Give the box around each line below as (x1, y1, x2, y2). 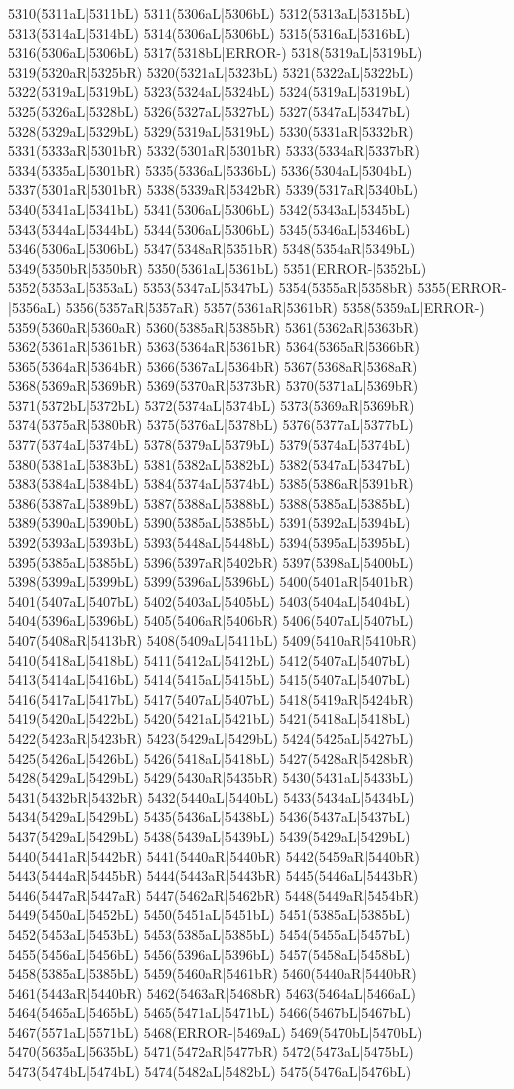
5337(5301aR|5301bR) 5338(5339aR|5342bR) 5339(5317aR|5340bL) (8, 179, 419, 200)
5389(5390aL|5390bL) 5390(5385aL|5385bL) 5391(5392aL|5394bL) (8, 512, 411, 533)
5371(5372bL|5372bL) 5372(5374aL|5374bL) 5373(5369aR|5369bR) (8, 394, 415, 415)
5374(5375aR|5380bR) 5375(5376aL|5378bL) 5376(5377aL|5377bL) (8, 414, 414, 435)
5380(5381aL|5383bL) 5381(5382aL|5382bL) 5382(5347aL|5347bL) (8, 453, 411, 474)
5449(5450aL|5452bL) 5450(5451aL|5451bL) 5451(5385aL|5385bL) (8, 904, 411, 925)
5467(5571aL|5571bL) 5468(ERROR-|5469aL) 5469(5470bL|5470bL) (8, 1021, 423, 1042)
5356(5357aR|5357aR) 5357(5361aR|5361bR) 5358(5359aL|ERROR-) (65, 296, 485, 317)
